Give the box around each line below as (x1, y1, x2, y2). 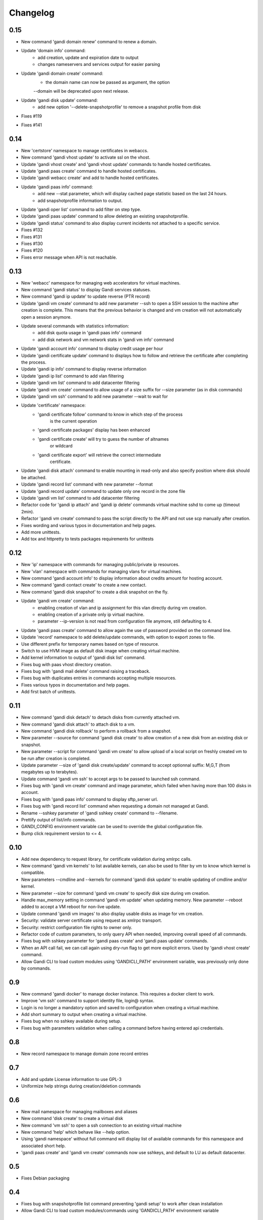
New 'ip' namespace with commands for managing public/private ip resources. (21, 562, 180, 568)
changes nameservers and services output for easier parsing (38, 61, 160, 67)
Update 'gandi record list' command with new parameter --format (21, 481, 153, 488)
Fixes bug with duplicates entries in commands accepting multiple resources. (21, 675, 176, 681)
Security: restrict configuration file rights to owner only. (21, 924, 132, 930)
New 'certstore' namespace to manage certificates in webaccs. (21, 147, 149, 153)
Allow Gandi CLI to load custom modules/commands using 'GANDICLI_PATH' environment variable (21, 1208, 219, 1214)
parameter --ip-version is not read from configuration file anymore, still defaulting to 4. (38, 618, 212, 624)
